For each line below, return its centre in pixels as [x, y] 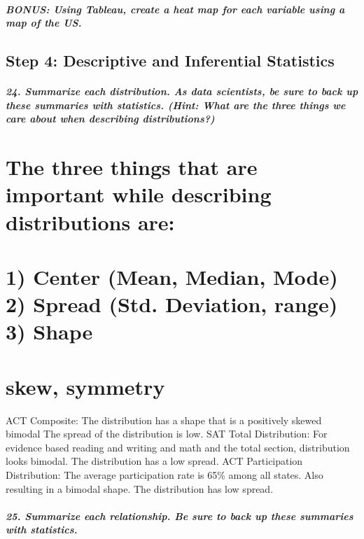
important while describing [139, 194]
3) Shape [49, 331]
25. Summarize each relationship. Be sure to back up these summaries [180, 516]
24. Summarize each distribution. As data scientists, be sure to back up [182, 91]
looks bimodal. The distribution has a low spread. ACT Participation [154, 461]
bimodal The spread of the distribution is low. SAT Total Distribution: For [167, 434]
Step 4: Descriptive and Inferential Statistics [170, 61]
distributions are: [90, 222]
